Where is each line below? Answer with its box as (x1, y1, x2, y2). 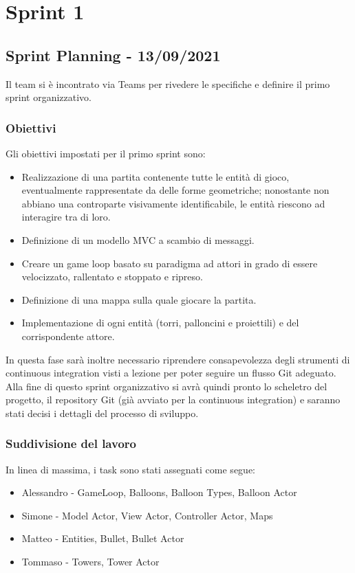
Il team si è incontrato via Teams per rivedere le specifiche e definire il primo (6, 76, 330, 91)
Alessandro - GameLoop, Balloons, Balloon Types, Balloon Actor (21, 485, 297, 499)
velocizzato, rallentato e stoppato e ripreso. (21, 269, 203, 284)
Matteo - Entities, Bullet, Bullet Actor (21, 531, 184, 546)
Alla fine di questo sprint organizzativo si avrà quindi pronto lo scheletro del (6, 379, 327, 393)
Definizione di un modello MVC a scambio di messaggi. (21, 232, 255, 247)
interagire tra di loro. (21, 210, 111, 224)
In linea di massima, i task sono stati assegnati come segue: (6, 462, 255, 476)
